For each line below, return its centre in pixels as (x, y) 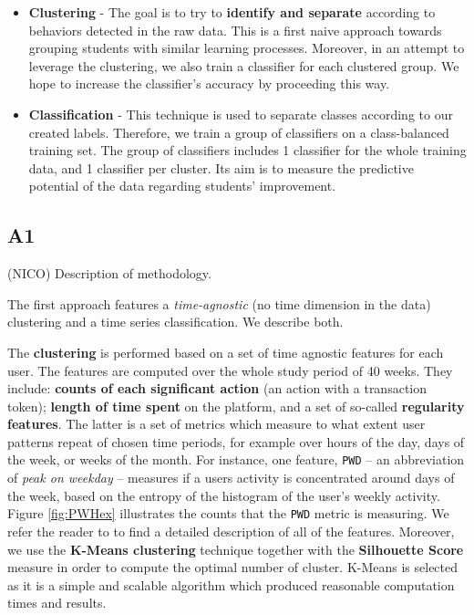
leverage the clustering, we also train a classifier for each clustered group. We (244, 65)
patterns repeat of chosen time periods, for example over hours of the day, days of (236, 441)
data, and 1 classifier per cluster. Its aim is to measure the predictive (221, 167)
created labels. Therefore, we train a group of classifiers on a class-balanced (239, 132)
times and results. (57, 603)
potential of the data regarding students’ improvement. (182, 186)
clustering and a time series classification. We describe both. (175, 322)
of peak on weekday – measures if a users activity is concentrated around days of (231, 478)
